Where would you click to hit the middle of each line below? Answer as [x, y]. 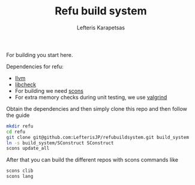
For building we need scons [49, 90]
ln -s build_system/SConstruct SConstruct [60, 143]
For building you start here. [40, 54]
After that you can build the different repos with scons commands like [92, 160]
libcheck [25, 84]
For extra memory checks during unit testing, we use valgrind [91, 97]
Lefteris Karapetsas [101, 28]
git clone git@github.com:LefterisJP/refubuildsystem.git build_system [97, 137]
